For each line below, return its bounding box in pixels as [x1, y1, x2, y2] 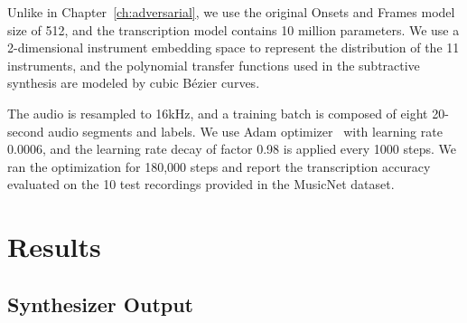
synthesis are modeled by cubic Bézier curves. [7, 73, 260, 92]
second [7, 121, 44, 140]
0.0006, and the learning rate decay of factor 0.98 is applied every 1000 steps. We [7, 139, 456, 158]
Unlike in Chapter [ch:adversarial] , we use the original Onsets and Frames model [7, 3, 455, 21]
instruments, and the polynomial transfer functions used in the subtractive [7, 55, 420, 74]
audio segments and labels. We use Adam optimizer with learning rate [48, 121, 443, 140]
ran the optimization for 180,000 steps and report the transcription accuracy [7, 157, 431, 176]
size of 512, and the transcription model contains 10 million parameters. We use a [7, 20, 460, 39]
